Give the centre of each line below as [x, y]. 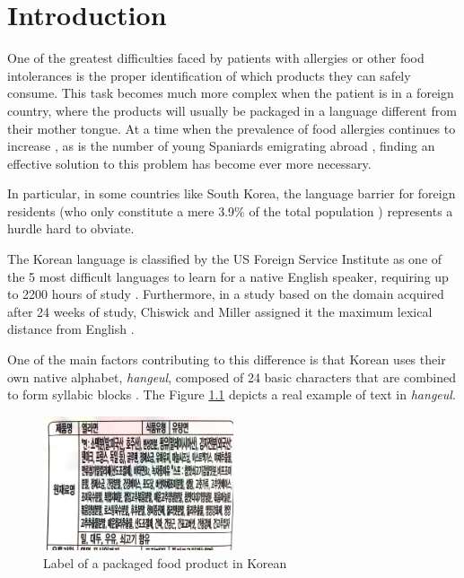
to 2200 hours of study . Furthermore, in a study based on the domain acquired [226, 294]
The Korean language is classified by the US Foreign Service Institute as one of [225, 259]
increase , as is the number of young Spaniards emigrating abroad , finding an [221, 146]
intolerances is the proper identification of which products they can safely [209, 75]
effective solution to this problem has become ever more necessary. [189, 163]
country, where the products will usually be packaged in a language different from [232, 110]
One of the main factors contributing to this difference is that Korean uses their [227, 359]
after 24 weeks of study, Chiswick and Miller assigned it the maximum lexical [220, 311]
